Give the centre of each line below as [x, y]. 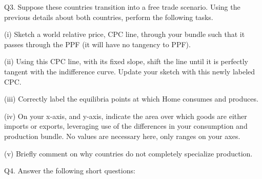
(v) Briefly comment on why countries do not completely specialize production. [128, 153]
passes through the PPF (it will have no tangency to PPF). [97, 44]
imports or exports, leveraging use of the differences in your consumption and [126, 126]
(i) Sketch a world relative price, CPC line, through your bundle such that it [125, 34]
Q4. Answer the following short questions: [70, 171]
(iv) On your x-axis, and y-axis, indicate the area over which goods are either [126, 116]
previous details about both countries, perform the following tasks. [109, 17]
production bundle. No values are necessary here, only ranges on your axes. [122, 136]
